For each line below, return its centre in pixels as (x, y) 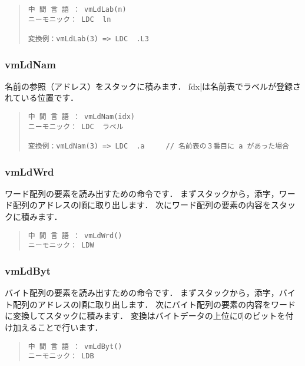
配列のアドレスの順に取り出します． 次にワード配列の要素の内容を (142, 205)
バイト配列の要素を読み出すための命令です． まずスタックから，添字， (142, 293)
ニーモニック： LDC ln (69, 19)
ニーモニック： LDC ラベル (76, 126)
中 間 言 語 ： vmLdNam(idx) (81, 117)
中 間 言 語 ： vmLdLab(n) (77, 9)
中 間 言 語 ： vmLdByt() (75, 346)
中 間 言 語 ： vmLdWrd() (75, 235)
